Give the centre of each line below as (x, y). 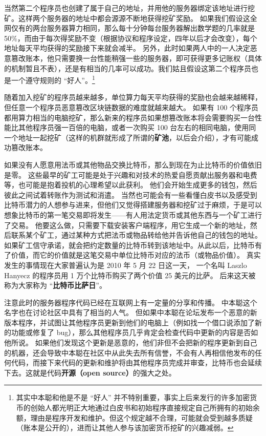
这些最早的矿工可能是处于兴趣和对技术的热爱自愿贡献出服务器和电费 (142, 174)
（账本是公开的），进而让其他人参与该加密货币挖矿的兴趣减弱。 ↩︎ (125, 428)
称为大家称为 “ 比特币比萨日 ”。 (55, 285)
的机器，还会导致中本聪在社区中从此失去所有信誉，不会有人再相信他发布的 (129, 352)
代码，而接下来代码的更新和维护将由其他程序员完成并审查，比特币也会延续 (136, 362)
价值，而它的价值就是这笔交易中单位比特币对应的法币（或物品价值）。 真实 (136, 255)
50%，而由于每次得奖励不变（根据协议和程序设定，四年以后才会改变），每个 (131, 38)
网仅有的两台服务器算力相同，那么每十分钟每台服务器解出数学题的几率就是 (129, 28)
